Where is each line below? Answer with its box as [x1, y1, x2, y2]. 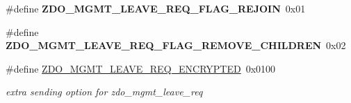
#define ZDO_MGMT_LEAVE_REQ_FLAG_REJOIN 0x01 [6, 1, 306, 15]
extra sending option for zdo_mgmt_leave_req [6, 84, 203, 99]
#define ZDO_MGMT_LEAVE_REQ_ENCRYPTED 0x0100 [6, 61, 276, 75]
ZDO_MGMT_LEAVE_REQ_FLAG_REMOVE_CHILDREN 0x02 [6, 38, 346, 53]
